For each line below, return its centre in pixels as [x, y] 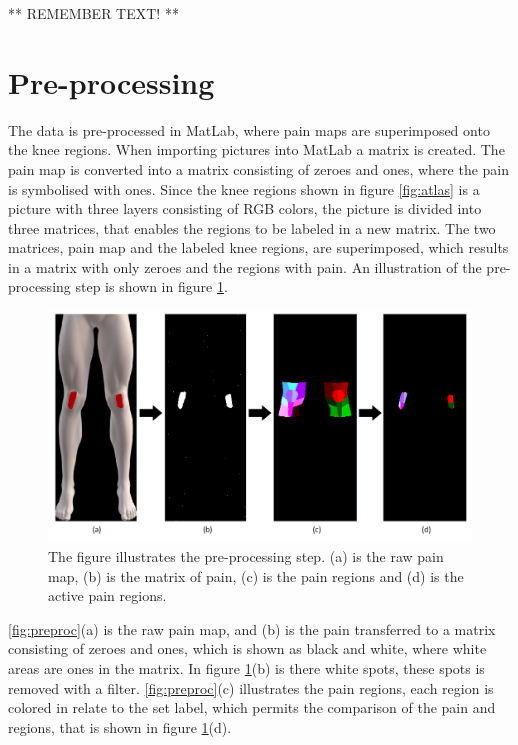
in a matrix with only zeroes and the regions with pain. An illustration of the [245, 266]
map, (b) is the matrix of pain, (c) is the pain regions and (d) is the [256, 575]
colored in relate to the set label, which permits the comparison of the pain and [252, 707]
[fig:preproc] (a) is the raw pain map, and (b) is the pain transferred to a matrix [252, 628]
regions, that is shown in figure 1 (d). [120, 726]
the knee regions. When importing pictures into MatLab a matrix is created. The [256, 149]
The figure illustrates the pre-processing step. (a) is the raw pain [246, 556]
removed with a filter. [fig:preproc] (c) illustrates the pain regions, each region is [251, 687]
